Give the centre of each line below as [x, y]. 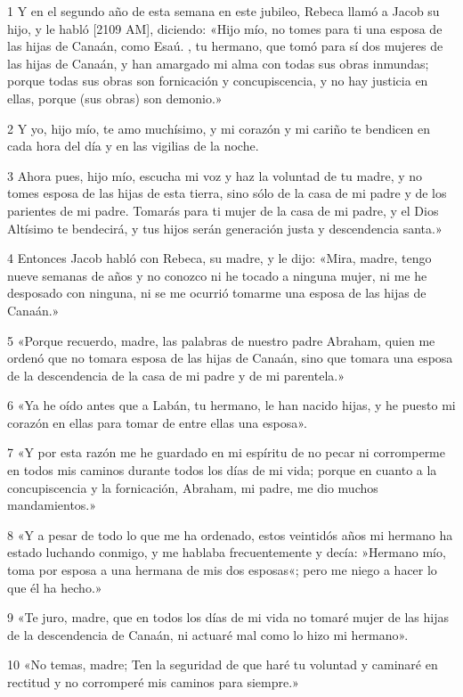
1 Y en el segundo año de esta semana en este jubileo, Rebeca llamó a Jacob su [223, 11]
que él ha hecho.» [55, 587]
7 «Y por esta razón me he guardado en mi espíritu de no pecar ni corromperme [226, 452]
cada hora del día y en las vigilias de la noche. [133, 146]
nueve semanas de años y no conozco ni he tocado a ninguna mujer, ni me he [217, 275]
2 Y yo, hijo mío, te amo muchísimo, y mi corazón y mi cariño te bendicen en [219, 128]
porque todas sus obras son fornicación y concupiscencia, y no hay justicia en [218, 81]
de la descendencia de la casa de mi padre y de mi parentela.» [176, 375]
